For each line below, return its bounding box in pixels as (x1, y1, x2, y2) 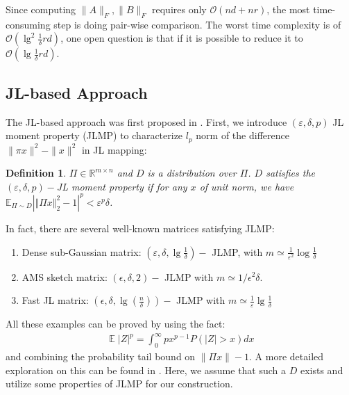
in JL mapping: (81, 142, 147, 156)
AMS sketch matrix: (22, 269, 108, 284)
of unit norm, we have (199, 179, 294, 193)
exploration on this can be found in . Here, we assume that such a (6, 362, 287, 377)
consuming (6, 17, 51, 31)
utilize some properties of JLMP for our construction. (6, 376, 233, 391)
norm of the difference (196, 128, 289, 143)
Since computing (6, 2, 76, 16)
